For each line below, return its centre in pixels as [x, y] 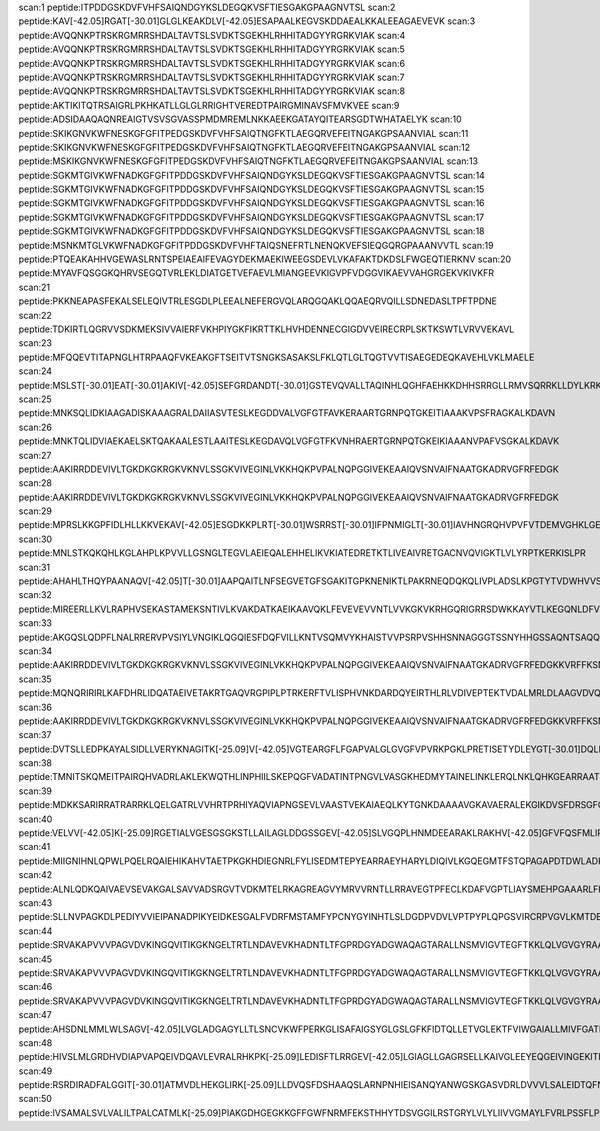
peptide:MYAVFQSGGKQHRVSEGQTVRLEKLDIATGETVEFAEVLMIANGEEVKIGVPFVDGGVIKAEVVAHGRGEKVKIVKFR [256, 273]
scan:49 [35, 1071]
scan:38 [35, 763]
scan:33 [35, 623]
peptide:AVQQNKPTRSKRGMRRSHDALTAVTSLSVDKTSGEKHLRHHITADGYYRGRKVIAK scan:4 [212, 35]
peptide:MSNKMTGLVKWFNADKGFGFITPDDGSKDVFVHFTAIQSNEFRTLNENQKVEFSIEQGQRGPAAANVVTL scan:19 [256, 245]
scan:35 [35, 679]
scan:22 [35, 315]
